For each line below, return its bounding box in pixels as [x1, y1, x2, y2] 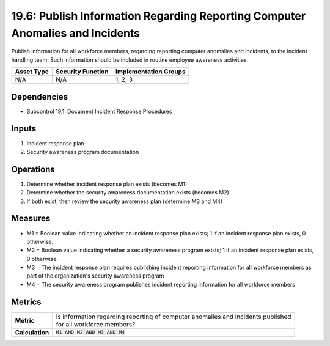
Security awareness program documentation [26, 148, 139, 155]
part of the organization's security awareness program [26, 272, 164, 279]
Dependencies [11, 92, 68, 102]
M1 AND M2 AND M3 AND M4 [56, 329, 125, 336]
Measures [11, 213, 51, 224]
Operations [11, 164, 55, 174]
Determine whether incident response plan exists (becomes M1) [26, 180, 188, 188]
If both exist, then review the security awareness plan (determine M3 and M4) [26, 197, 223, 205]
